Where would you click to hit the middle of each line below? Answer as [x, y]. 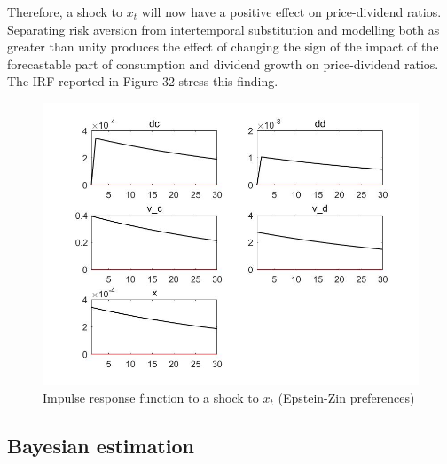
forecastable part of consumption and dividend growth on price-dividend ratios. [223, 63]
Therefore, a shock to [65, 12]
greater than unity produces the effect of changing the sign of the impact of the [223, 47]
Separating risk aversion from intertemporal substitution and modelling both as [223, 29]
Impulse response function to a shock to [151, 397]
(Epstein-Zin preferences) [346, 397]
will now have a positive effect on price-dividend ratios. [291, 12]
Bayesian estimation [101, 445]
